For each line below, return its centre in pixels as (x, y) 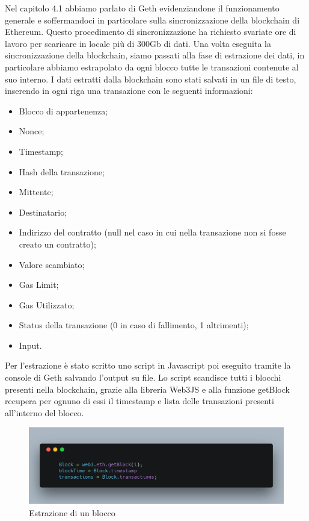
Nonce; (32, 131)
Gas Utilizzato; (47, 304)
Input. (30, 345)
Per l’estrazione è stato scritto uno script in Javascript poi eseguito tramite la (148, 365)
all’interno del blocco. (44, 412)
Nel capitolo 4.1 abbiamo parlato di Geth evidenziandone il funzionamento (142, 8)
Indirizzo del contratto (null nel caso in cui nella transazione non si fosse (152, 232)
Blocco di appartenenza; (63, 111)
